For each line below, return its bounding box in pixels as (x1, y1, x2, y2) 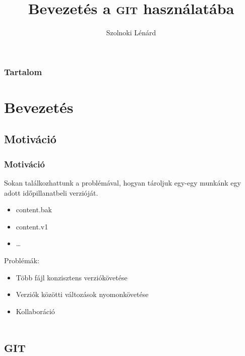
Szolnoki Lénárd (106, 27, 156, 38)
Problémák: (4, 255, 39, 265)
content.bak (16, 204, 52, 215)
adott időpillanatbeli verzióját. (4, 187, 98, 198)
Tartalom (4, 65, 42, 78)
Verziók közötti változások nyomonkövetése (16, 289, 149, 300)
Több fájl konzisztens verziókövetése (16, 272, 128, 282)
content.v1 (16, 221, 48, 231)
